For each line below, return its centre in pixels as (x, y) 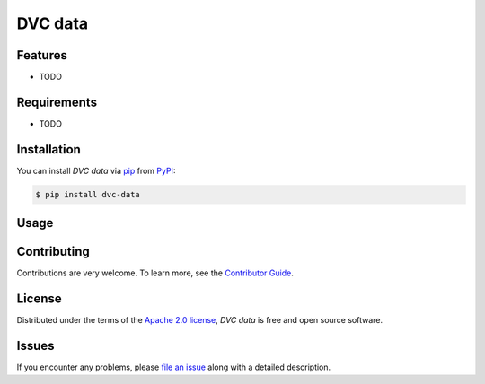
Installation (48, 149)
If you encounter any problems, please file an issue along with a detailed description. (174, 367)
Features (42, 55)
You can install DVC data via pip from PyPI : (96, 170)
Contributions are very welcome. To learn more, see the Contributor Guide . (155, 273)
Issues (35, 346)
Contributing (53, 252)
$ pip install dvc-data (88, 194)
